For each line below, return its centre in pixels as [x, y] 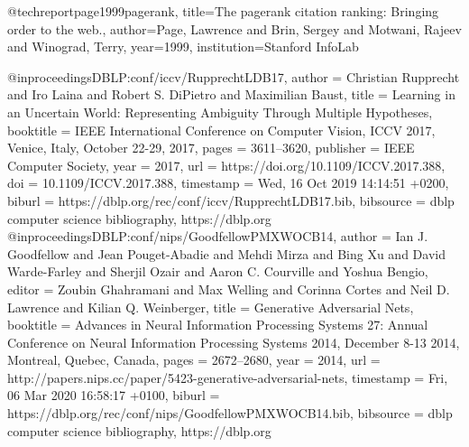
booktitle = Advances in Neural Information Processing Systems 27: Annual [218, 325]
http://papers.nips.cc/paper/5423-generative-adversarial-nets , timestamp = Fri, [228, 377]
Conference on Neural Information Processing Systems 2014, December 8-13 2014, [234, 342]
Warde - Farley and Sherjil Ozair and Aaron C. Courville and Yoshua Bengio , [218, 271]
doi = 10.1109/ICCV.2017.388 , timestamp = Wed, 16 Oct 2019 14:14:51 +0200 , [228, 183]
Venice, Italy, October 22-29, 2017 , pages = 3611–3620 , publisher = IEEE [211, 148]
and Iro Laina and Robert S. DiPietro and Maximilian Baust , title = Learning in [231, 94]
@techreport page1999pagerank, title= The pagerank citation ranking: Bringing [223, 11]
